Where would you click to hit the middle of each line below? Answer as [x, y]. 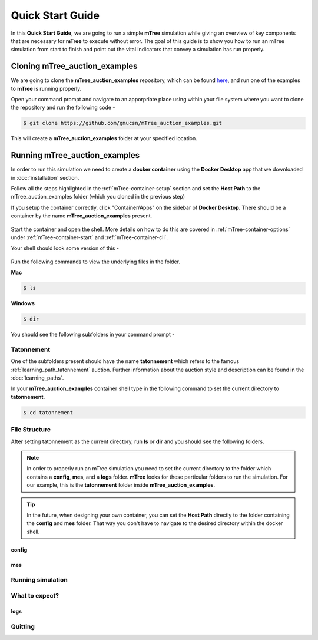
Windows [23, 303]
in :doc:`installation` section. [45, 177]
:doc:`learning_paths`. [37, 378]
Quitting [23, 626]
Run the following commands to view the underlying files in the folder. [96, 262]
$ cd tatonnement [48, 412]
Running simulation [39, 580]
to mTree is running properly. [46, 88]
